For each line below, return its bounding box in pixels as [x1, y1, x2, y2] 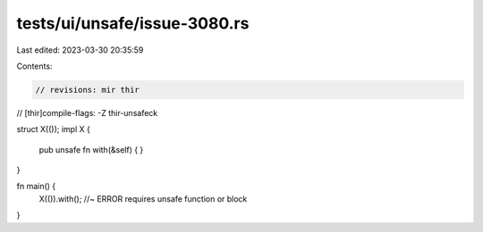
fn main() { [16, 181, 56, 192]
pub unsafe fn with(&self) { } [38, 144, 144, 155]
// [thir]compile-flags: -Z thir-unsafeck [16, 107, 158, 118]
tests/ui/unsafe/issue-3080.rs [16, 13, 250, 33]
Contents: [16, 61, 53, 71]
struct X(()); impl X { [16, 124, 91, 135]
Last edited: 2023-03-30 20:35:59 [16, 45, 144, 55]
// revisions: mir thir [35, 85, 140, 95]
